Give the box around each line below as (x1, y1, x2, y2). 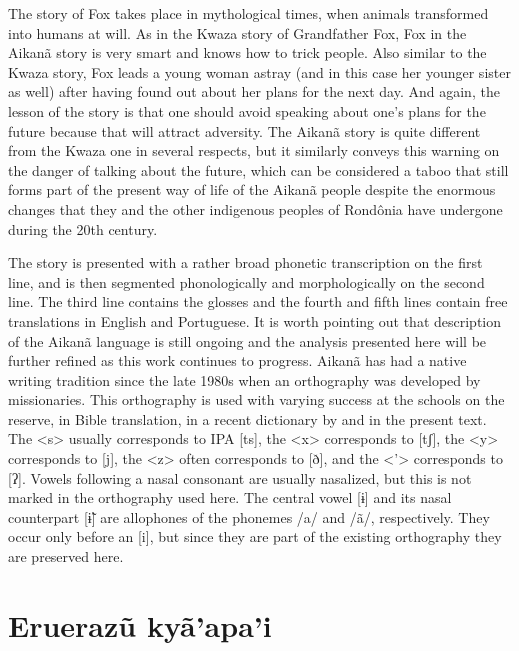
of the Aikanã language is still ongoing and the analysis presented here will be (8, 330, 487, 351)
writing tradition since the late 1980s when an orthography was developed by (8, 369, 481, 390)
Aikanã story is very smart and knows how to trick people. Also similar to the (8, 42, 487, 63)
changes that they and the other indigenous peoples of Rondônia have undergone (8, 198, 503, 219)
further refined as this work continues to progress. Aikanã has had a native (8, 350, 467, 371)
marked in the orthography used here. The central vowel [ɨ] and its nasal (8, 487, 452, 508)
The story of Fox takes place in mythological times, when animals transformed (8, 3, 489, 23)
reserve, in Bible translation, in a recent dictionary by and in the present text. (8, 408, 487, 429)
